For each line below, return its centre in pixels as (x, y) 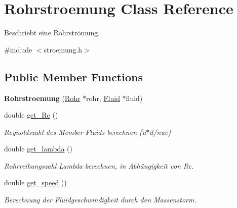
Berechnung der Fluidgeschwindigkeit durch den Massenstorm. (100, 200)
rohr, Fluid (103, 98)
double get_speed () (35, 183)
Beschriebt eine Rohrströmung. (52, 33)
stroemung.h (63, 49)
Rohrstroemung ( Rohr (42, 98)
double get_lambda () (38, 149)
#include (18, 49)
